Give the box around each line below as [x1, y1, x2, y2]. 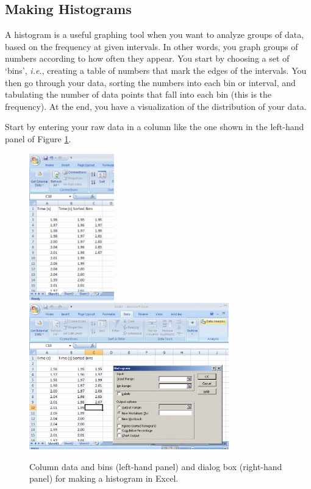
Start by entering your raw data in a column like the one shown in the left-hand [5, 120, 304, 133]
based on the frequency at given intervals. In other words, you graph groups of [5, 40, 298, 53]
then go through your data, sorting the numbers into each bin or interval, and [5, 76, 296, 89]
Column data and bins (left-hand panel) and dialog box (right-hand [29, 460, 282, 473]
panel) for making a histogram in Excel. [29, 472, 179, 485]
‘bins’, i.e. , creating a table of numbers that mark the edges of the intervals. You [5, 63, 307, 76]
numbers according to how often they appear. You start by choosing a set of [5, 52, 290, 65]
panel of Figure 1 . [5, 132, 71, 145]
